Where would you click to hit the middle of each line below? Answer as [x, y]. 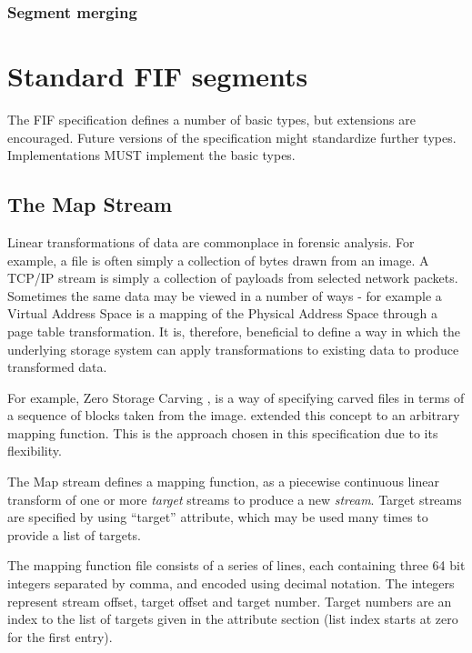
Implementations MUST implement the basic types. [151, 155]
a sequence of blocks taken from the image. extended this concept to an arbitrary [234, 415]
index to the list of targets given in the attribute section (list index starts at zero [233, 619]
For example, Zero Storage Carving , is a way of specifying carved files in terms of [236, 397]
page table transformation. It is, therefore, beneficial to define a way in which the [234, 331]
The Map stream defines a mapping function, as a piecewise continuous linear [223, 482]
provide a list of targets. [74, 534]
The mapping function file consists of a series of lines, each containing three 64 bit [236, 565]
